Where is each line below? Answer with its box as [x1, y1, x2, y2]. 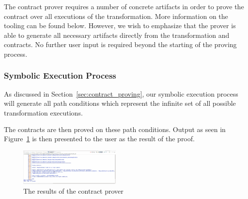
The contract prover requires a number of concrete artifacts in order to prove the [4, 1, 244, 11]
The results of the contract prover [23, 185, 124, 196]
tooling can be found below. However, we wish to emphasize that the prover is [4, 20, 236, 31]
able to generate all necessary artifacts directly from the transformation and [4, 30, 230, 40]
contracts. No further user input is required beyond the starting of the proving [4, 39, 237, 50]
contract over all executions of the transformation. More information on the [4, 11, 228, 21]
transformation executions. [4, 107, 83, 117]
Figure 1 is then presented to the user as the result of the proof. [4, 133, 195, 144]
